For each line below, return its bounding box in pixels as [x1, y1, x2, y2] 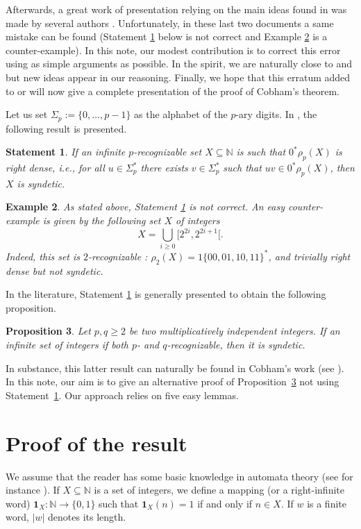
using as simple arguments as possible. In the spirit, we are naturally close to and [6, 56, 352, 71]
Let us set [6, 107, 48, 121]
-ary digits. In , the [235, 107, 317, 121]
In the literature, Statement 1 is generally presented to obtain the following [6, 287, 326, 301]
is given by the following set [42, 212, 161, 227]
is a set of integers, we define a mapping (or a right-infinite [94, 482, 344, 497]
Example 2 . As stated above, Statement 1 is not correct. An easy [6, 199, 285, 214]
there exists [140, 160, 188, 174]
